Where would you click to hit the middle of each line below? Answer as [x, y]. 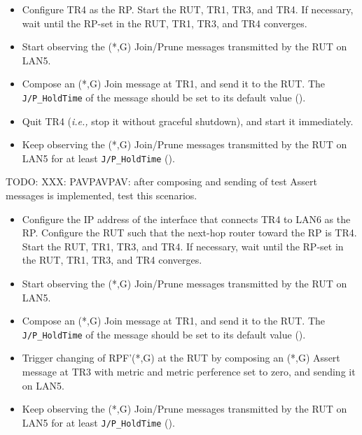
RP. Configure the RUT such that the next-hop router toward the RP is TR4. [189, 233]
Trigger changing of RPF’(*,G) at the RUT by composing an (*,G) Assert [181, 358]
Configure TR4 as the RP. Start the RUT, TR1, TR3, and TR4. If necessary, [188, 9]
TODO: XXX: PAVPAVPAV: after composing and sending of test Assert [161, 181]
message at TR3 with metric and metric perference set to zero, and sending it [189, 372]
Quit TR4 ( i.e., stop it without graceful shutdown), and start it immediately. [188, 121]
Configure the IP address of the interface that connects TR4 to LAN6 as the [186, 219]
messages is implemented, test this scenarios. [102, 195]
